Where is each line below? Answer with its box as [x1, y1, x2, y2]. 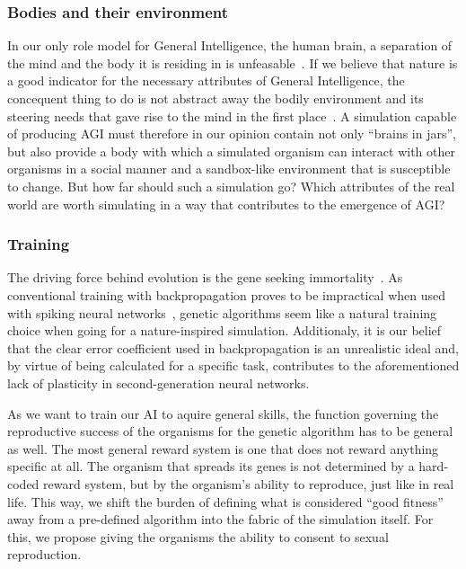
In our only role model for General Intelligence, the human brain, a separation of [7, 36, 453, 55]
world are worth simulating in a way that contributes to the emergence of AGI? [7, 194, 445, 213]
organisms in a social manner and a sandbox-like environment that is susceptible [7, 159, 451, 178]
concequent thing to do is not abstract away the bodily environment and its [7, 89, 424, 107]
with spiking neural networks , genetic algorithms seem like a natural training [7, 303, 437, 322]
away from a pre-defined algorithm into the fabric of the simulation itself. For [7, 510, 434, 529]
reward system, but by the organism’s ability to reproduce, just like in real [43, 474, 454, 493]
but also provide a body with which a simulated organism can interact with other [7, 141, 455, 160]
